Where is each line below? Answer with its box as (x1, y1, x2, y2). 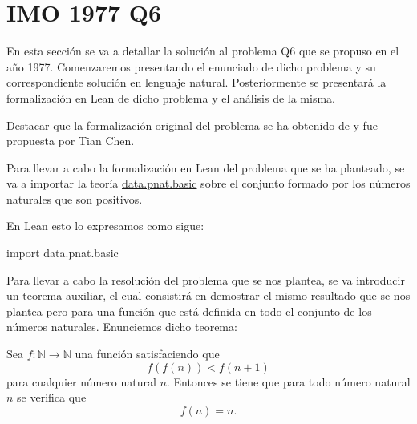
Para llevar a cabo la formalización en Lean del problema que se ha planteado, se (6, 159, 405, 176)
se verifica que (17, 389, 87, 406)
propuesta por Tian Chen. (6, 132, 135, 149)
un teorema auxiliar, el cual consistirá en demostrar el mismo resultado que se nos (6, 287, 411, 304)
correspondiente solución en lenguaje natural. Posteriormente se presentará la (6, 74, 387, 91)
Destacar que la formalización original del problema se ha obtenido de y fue (6, 116, 378, 133)
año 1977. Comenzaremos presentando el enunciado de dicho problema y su (6, 58, 376, 75)
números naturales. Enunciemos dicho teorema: (6, 318, 237, 335)
